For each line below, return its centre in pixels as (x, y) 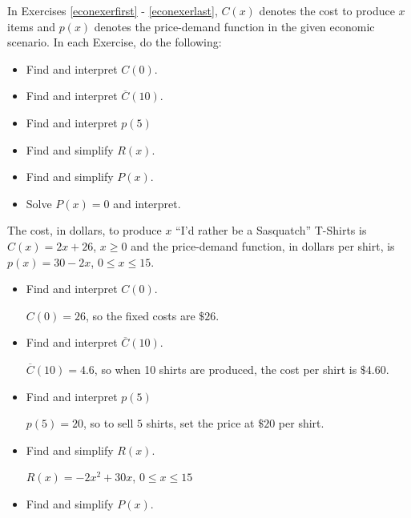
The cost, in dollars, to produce (85, 230)
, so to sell (108, 423)
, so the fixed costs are (140, 315)
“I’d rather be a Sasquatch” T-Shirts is (271, 230)
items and (31, 26)
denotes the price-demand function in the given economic (234, 26)
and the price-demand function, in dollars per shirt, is (263, 245)
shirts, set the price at (200, 423)
